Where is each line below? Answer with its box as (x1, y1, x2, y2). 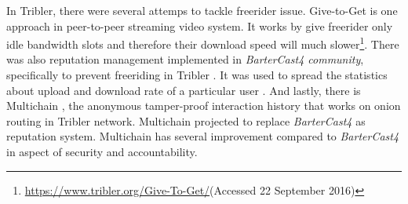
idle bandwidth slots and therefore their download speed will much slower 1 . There (6, 34, 399, 52)
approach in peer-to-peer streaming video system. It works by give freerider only (6, 17, 393, 34)
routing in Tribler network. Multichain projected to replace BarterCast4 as (6, 112, 366, 129)
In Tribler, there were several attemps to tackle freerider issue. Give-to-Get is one (6, 2, 398, 18)
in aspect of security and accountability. (6, 144, 198, 159)
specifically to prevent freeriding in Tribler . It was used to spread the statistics (6, 67, 388, 83)
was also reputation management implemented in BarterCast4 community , (6, 51, 364, 67)
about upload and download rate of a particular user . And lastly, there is (6, 82, 361, 98)
